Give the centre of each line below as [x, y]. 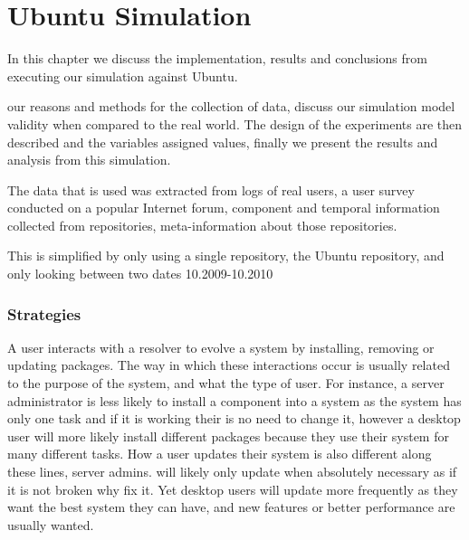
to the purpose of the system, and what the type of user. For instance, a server [226, 383]
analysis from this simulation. [89, 160]
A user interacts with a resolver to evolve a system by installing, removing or [221, 347]
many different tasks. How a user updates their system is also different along [220, 454]
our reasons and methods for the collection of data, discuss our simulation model [231, 106]
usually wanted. [51, 524]
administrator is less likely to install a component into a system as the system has [234, 400]
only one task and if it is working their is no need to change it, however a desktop [234, 418]
